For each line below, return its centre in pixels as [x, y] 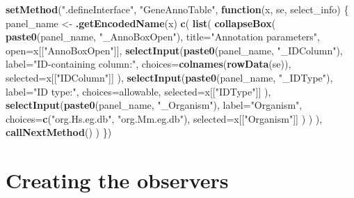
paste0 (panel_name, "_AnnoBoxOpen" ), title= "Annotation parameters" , [163, 37]
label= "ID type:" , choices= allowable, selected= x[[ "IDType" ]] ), [138, 91]
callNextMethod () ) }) [59, 132]
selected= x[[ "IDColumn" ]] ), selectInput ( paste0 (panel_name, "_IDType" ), [169, 77]
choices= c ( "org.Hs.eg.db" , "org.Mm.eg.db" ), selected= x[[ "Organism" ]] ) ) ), [164, 118]
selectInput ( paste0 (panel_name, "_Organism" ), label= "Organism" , [154, 105]
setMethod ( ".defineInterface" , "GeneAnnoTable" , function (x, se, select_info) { [177, 9]
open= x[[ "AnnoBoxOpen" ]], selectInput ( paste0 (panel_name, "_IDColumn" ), [174, 50]
